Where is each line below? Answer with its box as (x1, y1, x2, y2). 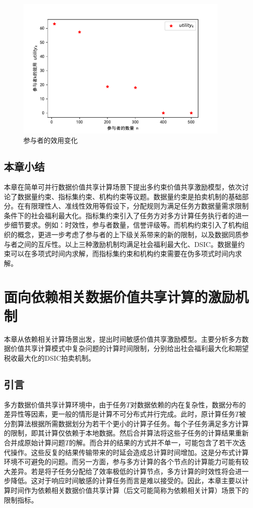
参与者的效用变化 (23, 135, 78, 145)
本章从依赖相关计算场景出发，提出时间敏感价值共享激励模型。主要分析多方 (4, 333, 242, 344)
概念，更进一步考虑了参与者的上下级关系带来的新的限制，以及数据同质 (17, 229, 242, 240)
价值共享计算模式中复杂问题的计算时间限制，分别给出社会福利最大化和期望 (10, 343, 249, 353)
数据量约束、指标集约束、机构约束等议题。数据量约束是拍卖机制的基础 (17, 191, 242, 201)
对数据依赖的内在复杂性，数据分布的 (130, 399, 246, 409)
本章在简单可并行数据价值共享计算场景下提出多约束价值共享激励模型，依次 (4, 182, 242, 192)
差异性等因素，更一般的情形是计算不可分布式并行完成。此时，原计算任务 (4, 409, 235, 419)
